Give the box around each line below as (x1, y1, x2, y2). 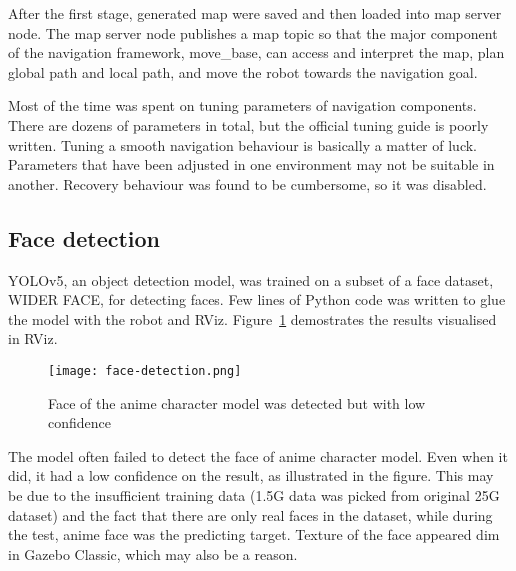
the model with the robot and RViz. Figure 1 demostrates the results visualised (8, 308, 497, 329)
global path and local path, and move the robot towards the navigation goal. (8, 61, 478, 82)
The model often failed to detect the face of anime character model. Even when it (8, 445, 508, 466)
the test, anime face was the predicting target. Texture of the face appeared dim (8, 524, 500, 545)
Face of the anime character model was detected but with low (48, 392, 426, 413)
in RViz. (8, 328, 58, 349)
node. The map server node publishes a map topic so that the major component (8, 22, 498, 43)
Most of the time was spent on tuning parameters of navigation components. (8, 95, 477, 116)
